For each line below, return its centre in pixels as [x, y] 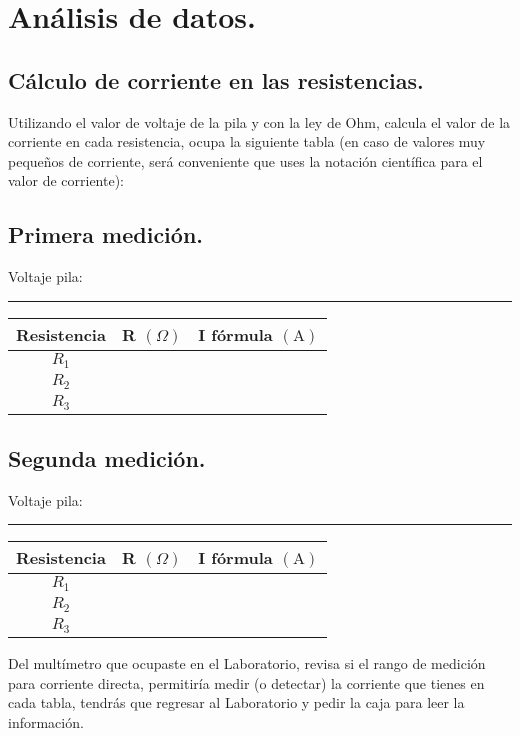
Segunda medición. [107, 457]
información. [46, 721]
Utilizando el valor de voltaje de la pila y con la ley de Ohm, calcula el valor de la [259, 121]
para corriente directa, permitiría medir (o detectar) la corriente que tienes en [246, 682]
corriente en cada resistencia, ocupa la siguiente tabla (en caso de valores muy [247, 141]
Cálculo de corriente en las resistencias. [216, 79]
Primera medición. [106, 234]
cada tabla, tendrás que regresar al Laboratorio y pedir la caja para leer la [236, 702]
